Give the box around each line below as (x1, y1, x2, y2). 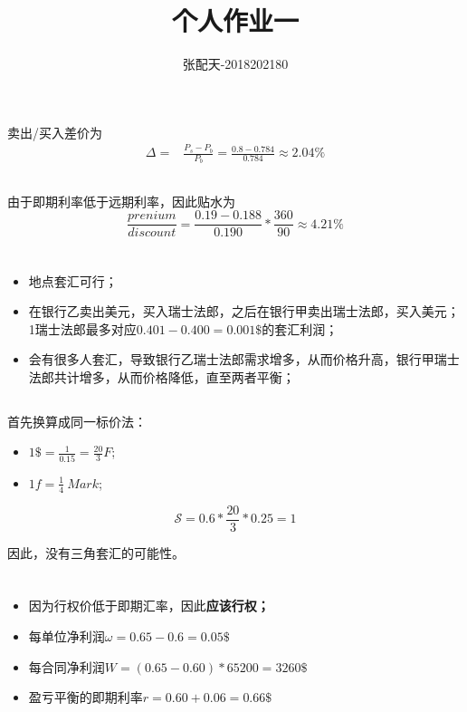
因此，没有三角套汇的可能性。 (7, 543, 185, 562)
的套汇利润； (262, 319, 338, 338)
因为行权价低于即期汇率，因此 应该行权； (28, 596, 270, 615)
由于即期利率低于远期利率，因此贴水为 (7, 191, 235, 210)
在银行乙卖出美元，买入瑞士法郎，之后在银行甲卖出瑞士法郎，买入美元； (28, 302, 460, 321)
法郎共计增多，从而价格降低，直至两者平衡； (28, 367, 295, 386)
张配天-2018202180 (182, 54, 289, 73)
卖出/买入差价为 (7, 122, 102, 141)
